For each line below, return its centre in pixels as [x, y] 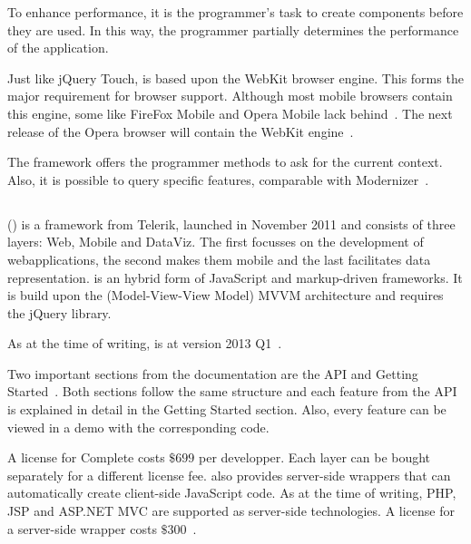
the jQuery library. [59, 312]
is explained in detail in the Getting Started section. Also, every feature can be [227, 409]
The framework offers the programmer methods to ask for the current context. [225, 162]
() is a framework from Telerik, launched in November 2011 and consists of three [231, 223]
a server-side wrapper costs [82, 528]
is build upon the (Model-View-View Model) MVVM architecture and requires [226, 295]
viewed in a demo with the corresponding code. [138, 427]
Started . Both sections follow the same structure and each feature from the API [232, 391]
